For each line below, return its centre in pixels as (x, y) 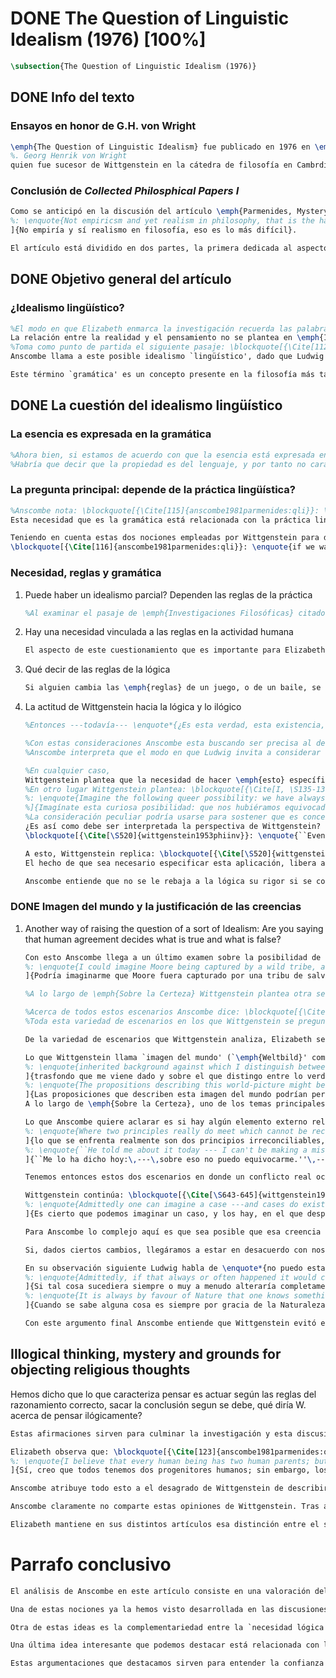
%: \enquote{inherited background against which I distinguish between (177, 1067)
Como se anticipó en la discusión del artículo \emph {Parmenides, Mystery (169, 212)
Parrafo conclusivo (91, 1564)
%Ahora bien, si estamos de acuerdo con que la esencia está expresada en (169, 455)
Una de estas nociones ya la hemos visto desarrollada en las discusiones (169, 1609)
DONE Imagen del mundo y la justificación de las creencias (156, 907)
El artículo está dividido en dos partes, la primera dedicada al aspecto (169, 248)
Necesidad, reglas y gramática (86, 573)
